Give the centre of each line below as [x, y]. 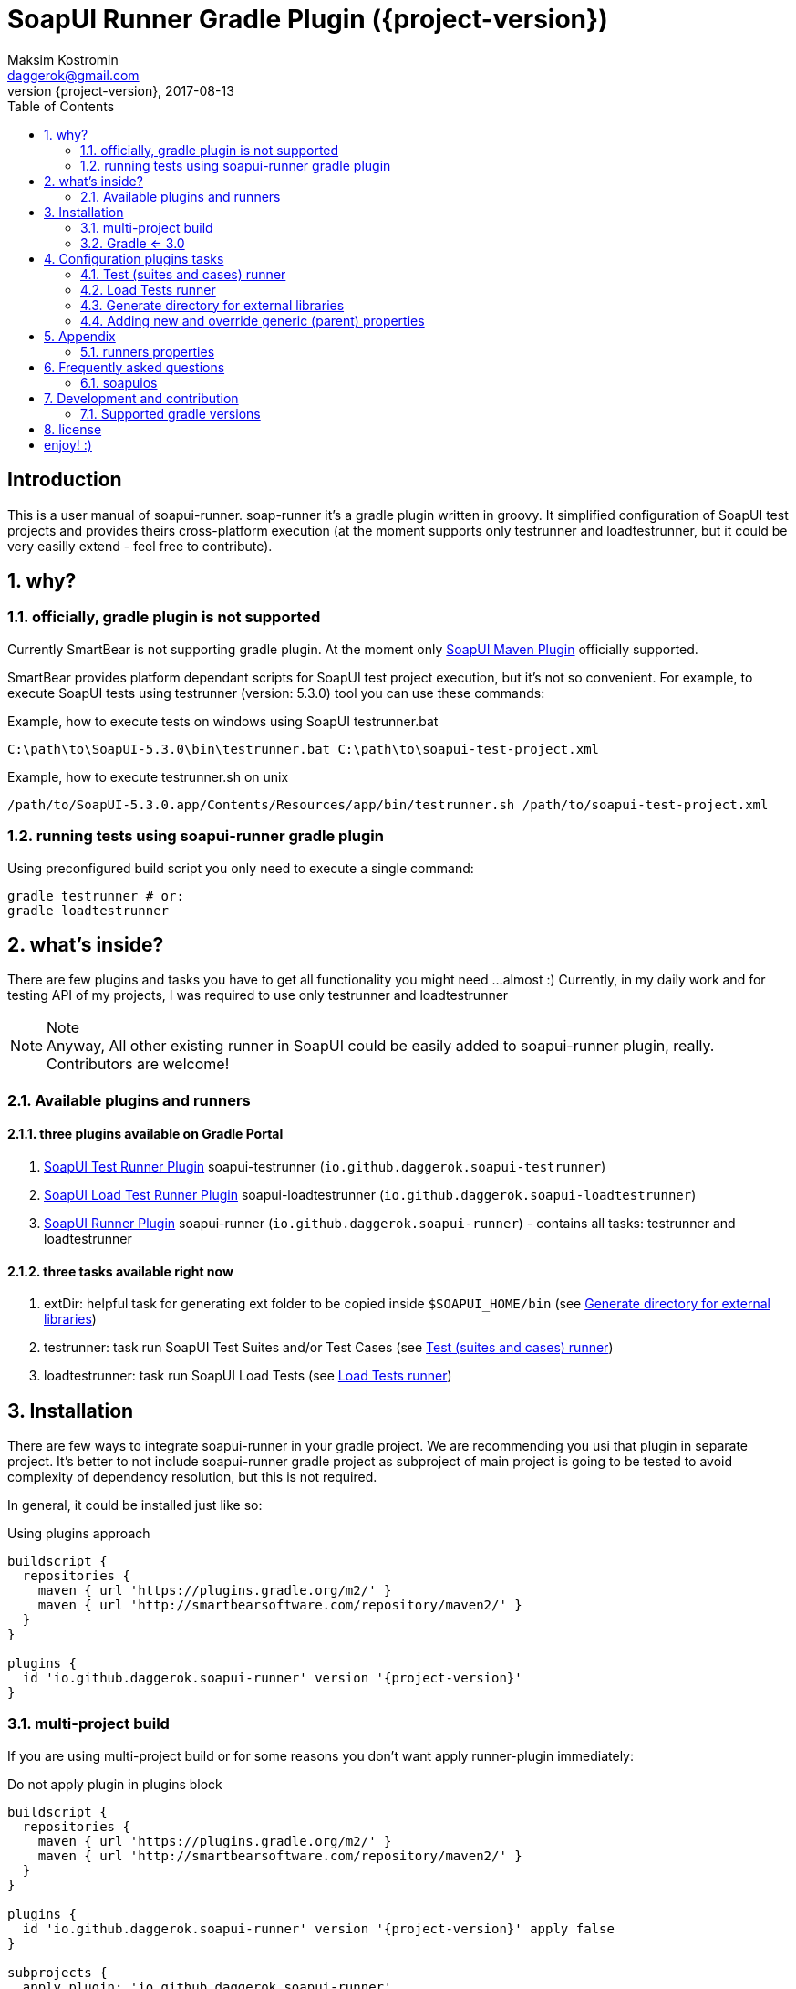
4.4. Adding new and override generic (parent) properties [253, 320]
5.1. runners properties [148, 351]
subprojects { [57, 1972]
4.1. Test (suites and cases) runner [183, 274]
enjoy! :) [68, 444]
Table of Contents [61, 106]
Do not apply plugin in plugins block [115, 1784]
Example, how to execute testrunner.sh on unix [148, 776]
